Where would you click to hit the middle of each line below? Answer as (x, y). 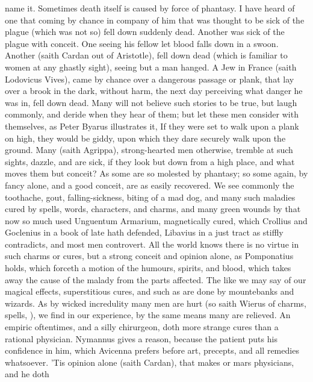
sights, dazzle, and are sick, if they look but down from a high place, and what (150, 161)
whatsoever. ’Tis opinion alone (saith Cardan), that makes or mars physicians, (150, 362)
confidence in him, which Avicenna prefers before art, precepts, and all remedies (152, 350)
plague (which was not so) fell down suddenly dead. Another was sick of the (145, 32)
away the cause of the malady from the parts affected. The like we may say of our (156, 279)
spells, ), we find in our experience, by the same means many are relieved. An (148, 315)
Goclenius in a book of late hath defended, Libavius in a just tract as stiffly (144, 232)
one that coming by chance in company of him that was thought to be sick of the (155, 20)
